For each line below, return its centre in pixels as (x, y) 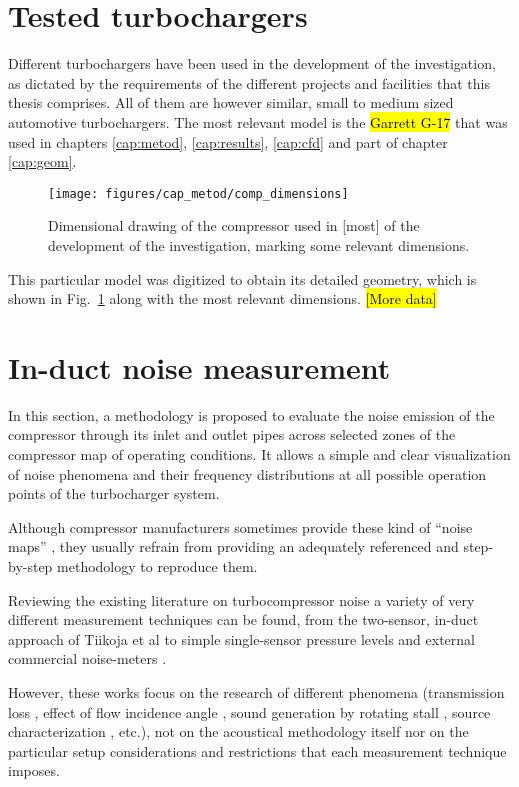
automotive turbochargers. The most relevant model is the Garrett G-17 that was (258, 121)
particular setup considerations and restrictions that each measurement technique (257, 750)
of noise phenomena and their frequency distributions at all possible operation (247, 473)
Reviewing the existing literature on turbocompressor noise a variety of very (241, 599)
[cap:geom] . (42, 161)
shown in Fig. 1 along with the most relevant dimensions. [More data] (222, 298)
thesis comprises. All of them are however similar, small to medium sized (231, 102)
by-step (30, 566)
